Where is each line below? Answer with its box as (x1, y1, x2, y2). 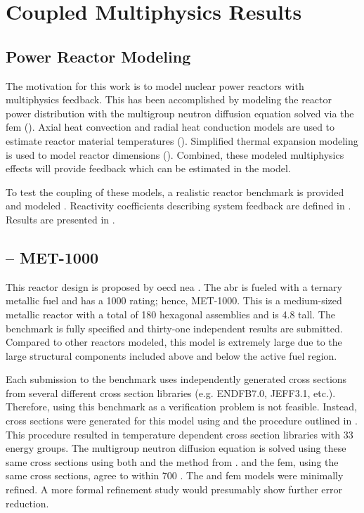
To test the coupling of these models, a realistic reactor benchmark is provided (6, 184, 344, 199)
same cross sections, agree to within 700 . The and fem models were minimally (6, 468, 344, 483)
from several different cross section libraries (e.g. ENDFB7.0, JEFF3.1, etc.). (6, 385, 336, 400)
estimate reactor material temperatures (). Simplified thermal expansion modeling (6, 133, 358, 148)
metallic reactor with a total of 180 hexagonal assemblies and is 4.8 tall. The (6, 306, 335, 321)
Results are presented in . (6, 212, 115, 226)
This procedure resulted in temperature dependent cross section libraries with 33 (6, 427, 353, 441)
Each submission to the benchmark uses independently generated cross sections (6, 372, 347, 387)
